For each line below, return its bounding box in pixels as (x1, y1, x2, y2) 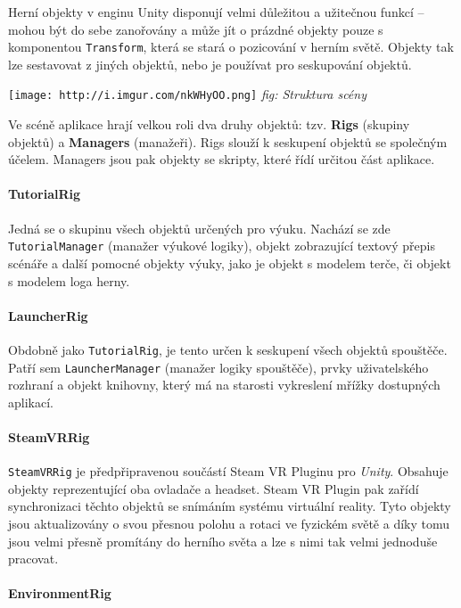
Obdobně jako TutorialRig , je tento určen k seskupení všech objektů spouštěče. (8, 340, 448, 358)
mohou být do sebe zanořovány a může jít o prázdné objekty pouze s (8, 20, 383, 38)
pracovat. (8, 549, 59, 568)
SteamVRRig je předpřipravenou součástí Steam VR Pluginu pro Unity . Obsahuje (8, 462, 449, 481)
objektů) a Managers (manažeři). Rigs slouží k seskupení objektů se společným (8, 132, 448, 151)
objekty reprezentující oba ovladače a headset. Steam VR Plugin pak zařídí (8, 479, 419, 497)
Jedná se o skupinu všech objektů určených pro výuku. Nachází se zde (8, 218, 391, 237)
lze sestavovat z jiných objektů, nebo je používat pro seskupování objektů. (8, 54, 412, 73)
